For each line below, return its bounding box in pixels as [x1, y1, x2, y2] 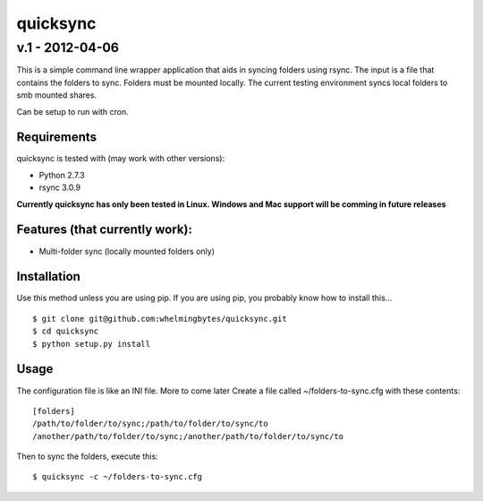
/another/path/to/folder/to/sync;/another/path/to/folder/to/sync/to [32, 431, 344, 441]
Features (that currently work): [16, 222, 192, 238]
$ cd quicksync [32, 326, 99, 336]
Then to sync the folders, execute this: [16, 451, 158, 462]
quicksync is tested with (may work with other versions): [16, 153, 225, 164]
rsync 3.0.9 [38, 182, 80, 193]
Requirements [16, 130, 97, 145]
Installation [16, 269, 80, 284]
